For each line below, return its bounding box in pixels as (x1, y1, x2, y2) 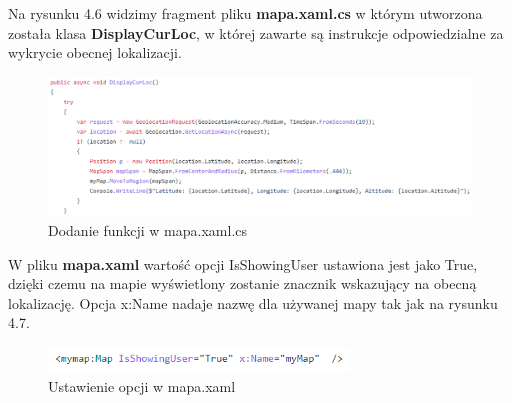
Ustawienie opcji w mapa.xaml (48, 376, 236, 397)
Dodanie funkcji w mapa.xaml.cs (48, 219, 248, 240)
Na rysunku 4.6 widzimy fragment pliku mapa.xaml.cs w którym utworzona (8, 3, 483, 23)
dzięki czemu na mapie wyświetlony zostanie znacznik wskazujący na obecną (8, 273, 477, 294)
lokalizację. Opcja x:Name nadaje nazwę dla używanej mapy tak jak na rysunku (8, 292, 498, 313)
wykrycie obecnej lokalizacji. (8, 42, 182, 63)
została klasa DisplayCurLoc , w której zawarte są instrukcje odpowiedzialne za (8, 22, 504, 43)
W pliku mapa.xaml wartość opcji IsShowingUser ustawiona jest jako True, (8, 253, 478, 274)
